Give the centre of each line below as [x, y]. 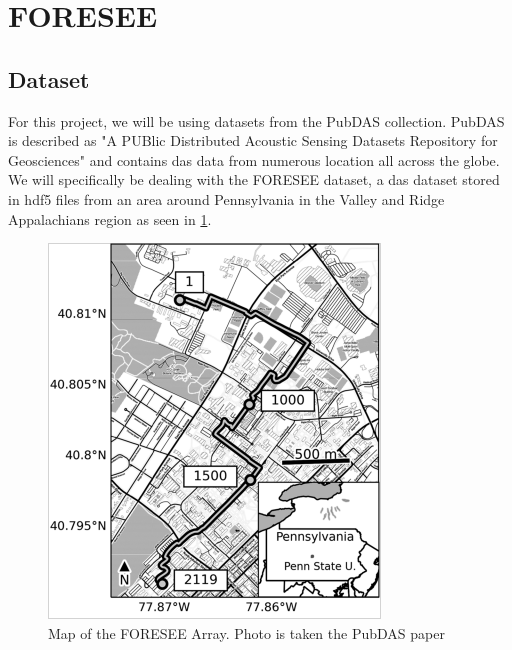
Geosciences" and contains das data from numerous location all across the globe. [254, 159]
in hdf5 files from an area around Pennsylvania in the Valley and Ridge [226, 198]
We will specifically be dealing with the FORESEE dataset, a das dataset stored [254, 179]
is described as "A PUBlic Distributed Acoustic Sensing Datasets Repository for [253, 140]
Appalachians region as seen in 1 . [110, 218]
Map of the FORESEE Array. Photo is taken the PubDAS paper [246, 632]
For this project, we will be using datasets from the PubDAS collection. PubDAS [256, 120]
